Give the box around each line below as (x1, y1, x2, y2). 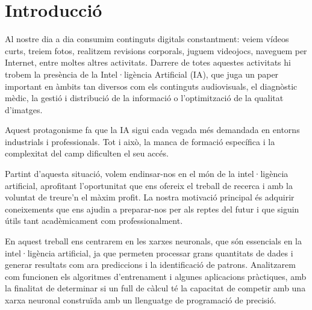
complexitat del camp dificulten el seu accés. (5, 147, 169, 160)
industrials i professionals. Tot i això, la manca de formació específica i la (5, 135, 275, 147)
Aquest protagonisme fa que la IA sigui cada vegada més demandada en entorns (5, 123, 300, 136)
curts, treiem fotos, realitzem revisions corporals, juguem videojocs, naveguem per (5, 44, 307, 57)
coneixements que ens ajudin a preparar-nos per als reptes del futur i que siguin (5, 202, 299, 215)
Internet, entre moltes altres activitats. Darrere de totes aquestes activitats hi (5, 56, 291, 69)
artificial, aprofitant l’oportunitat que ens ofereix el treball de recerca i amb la (5, 179, 293, 191)
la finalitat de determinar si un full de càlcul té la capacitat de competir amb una (5, 282, 306, 294)
